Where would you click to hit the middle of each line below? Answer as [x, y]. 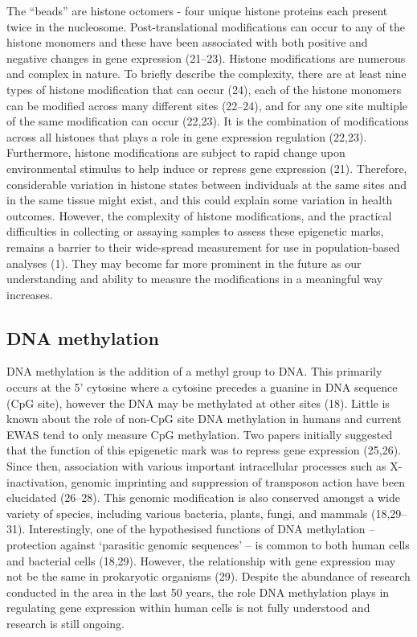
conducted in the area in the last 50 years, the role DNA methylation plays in [198, 592]
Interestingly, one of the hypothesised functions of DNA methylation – [202, 529]
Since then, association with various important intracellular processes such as [196, 466]
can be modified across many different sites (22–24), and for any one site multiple [207, 105]
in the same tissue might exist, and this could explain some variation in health [200, 200]
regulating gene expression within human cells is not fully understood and [188, 608]
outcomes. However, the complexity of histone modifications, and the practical [199, 215]
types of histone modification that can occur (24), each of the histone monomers [204, 89]
